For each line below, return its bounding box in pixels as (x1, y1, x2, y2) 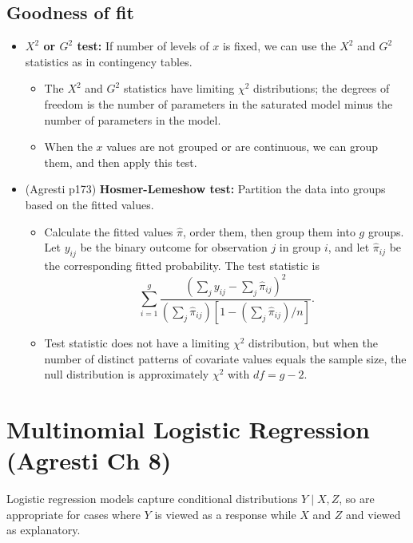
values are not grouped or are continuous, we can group (106, 138, 379, 155)
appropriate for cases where (6, 505, 141, 522)
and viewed (346, 505, 401, 522)
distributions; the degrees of (252, 80, 390, 97)
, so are (339, 490, 375, 506)
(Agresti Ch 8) (6, 444, 172, 477)
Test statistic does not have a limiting (44, 334, 230, 351)
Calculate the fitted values (44, 223, 173, 240)
